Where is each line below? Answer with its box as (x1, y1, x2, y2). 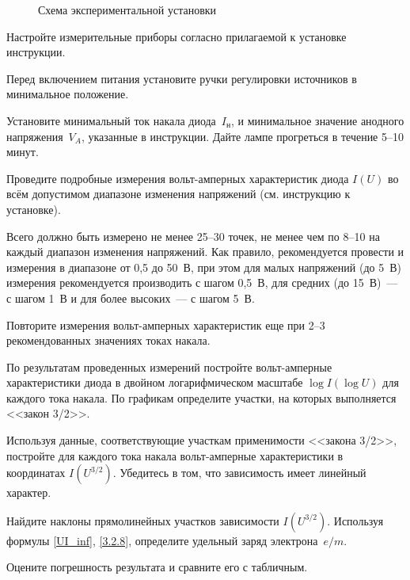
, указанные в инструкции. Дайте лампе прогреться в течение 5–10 (81, 128, 404, 144)
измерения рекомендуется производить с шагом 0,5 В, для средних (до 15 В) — (6, 274, 398, 291)
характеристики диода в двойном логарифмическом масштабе (6, 374, 303, 391)
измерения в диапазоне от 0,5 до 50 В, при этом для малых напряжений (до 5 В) (6, 258, 401, 275)
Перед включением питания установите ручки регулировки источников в (6, 70, 357, 86)
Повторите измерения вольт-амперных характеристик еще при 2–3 (6, 316, 325, 333)
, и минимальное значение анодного (231, 112, 404, 128)
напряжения (6, 128, 63, 144)
